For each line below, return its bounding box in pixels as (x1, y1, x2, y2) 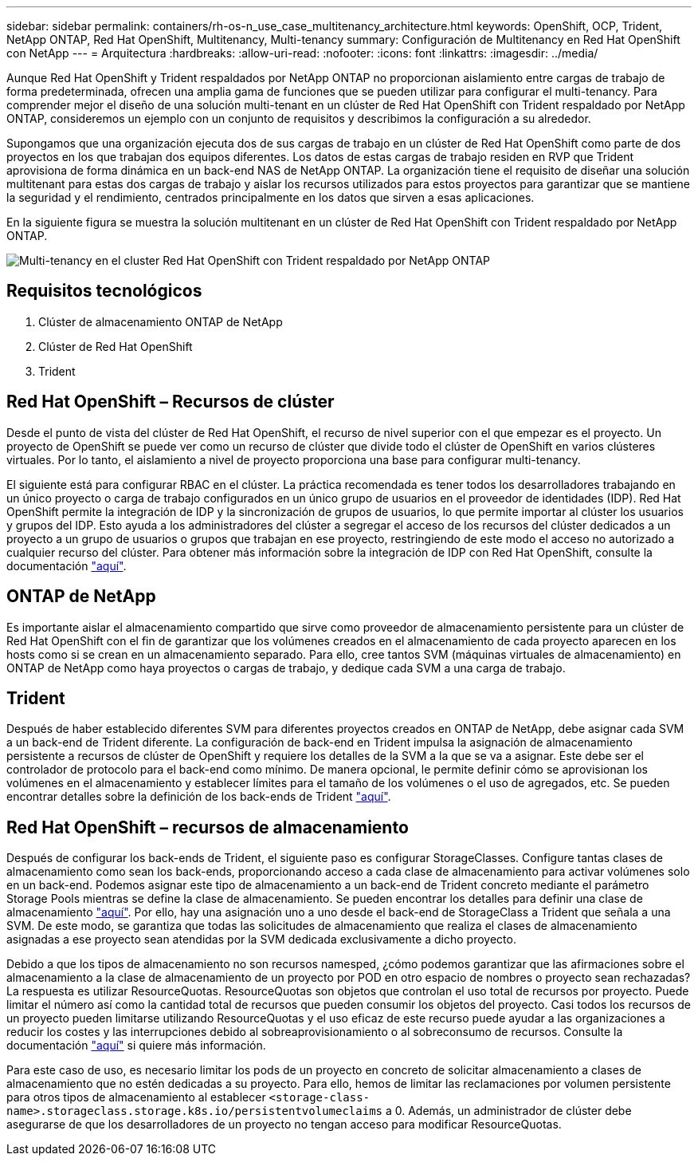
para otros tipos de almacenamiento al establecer (6, 1090, 266, 1105)
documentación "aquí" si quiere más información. (6, 1038, 266, 1053)
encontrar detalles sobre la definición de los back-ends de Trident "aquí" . (6, 790, 391, 804)
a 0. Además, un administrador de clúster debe (385, 1104, 632, 1118)
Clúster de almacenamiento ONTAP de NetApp (38, 314, 283, 329)
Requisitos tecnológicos (6, 281, 202, 301)
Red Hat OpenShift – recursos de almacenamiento (6, 817, 409, 837)
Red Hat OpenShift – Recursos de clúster (6, 392, 335, 412)
